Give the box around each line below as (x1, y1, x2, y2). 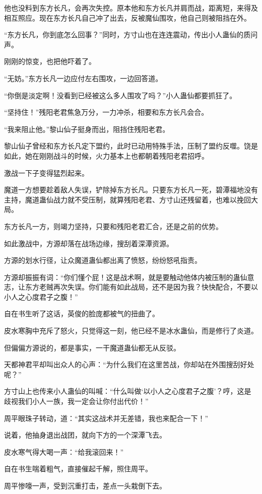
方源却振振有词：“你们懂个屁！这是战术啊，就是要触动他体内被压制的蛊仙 (4, 271, 247, 282)
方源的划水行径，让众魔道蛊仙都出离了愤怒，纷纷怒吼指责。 (4, 255, 202, 265)
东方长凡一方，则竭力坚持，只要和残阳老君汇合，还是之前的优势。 (4, 221, 223, 231)
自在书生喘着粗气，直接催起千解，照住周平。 (4, 463, 152, 474)
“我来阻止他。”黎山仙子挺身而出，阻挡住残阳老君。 (4, 123, 170, 134)
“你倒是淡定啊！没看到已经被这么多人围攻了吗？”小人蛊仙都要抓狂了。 (4, 90, 237, 100)
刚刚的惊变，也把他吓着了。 (4, 56, 96, 66)
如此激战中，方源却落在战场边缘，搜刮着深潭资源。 (4, 238, 173, 248)
